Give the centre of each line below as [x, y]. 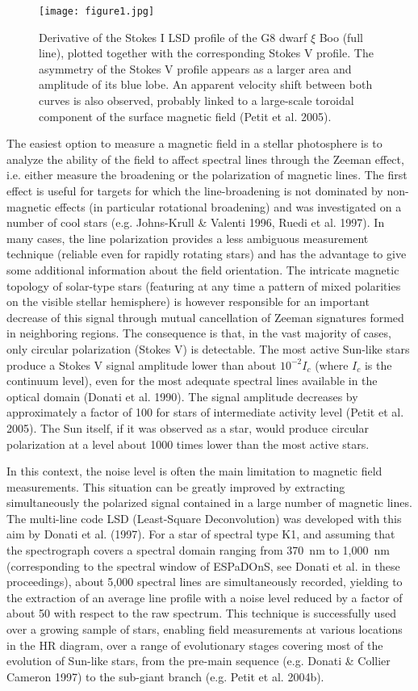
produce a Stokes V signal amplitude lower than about [142, 364]
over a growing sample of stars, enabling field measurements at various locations [205, 629]
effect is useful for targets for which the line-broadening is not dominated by [195, 191]
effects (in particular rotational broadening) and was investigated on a [228, 206]
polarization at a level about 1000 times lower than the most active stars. [188, 444]
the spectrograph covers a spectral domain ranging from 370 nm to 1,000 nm [198, 550]
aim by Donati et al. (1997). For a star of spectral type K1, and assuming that [201, 534]
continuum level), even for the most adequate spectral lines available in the [192, 381]
